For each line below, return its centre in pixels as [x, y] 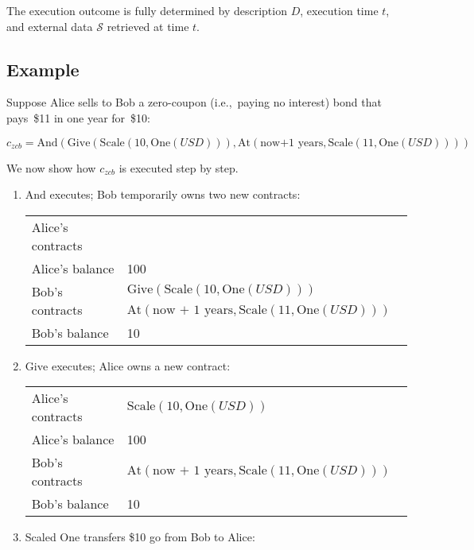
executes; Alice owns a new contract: [141, 365]
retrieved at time [148, 26]
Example [43, 69]
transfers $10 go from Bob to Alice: [169, 537]
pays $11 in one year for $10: [78, 117]
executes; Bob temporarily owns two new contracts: [175, 194]
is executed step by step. [179, 167]
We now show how [51, 167]
